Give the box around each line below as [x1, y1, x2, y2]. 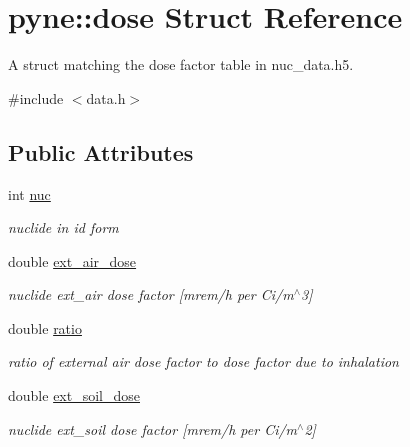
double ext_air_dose [8, 250, 137, 271]
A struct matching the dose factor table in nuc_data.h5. [8, 54, 354, 75]
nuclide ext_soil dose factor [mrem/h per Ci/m [8, 418, 298, 439]
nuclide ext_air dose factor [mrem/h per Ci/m [8, 284, 294, 305]
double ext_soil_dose [8, 385, 140, 406]
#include [8, 87, 64, 108]
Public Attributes [8, 136, 194, 167]
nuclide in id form [8, 217, 119, 238]
